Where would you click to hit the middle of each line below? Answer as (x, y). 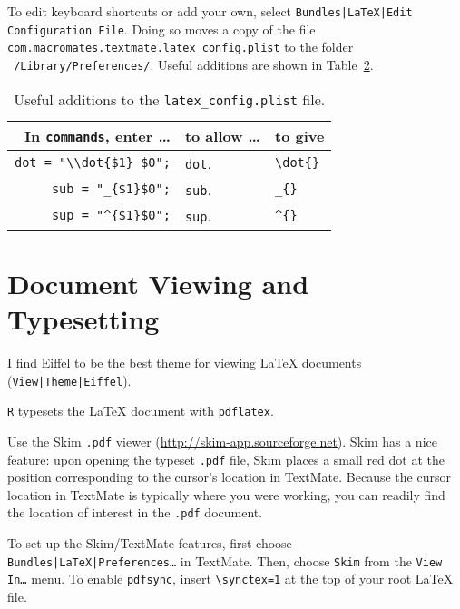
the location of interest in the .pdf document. (135, 512)
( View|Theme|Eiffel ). (69, 380)
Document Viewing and (158, 283)
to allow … (223, 135)
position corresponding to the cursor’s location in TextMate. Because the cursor (229, 477)
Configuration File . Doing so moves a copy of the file (161, 29)
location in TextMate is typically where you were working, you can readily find (226, 494)
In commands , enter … (97, 135)
